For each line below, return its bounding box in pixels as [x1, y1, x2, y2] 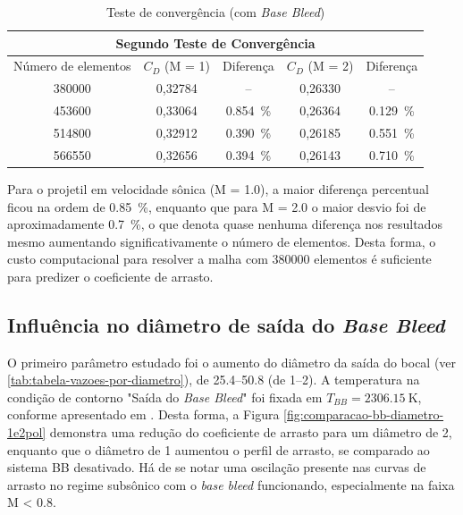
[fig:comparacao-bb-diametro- [283, 405, 444, 424]
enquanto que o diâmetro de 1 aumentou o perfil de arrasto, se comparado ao [7, 440, 430, 459]
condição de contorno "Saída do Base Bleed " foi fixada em [7, 387, 323, 406]
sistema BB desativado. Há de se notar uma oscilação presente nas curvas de [7, 458, 426, 477]
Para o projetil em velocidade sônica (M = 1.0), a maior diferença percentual [7, 179, 429, 198]
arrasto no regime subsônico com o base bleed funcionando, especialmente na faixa [7, 475, 455, 494]
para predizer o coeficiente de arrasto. [7, 266, 214, 285]
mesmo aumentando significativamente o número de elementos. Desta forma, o [7, 232, 436, 250]
